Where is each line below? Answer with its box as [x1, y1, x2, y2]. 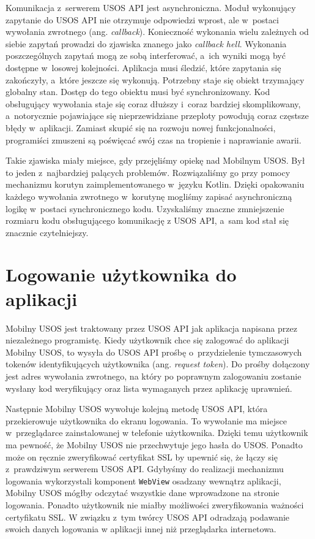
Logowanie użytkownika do [6, 262, 237, 287]
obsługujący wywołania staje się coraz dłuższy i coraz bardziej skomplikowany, [6, 97, 301, 110]
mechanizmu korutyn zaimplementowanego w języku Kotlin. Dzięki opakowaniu [6, 178, 305, 191]
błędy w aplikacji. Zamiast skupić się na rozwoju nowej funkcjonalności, [6, 121, 276, 134]
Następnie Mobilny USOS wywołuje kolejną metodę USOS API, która [6, 402, 268, 415]
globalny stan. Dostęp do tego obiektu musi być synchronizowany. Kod [6, 85, 270, 98]
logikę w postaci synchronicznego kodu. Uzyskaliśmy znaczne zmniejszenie [6, 202, 284, 215]
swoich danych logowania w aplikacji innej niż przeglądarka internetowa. [6, 522, 276, 535]
